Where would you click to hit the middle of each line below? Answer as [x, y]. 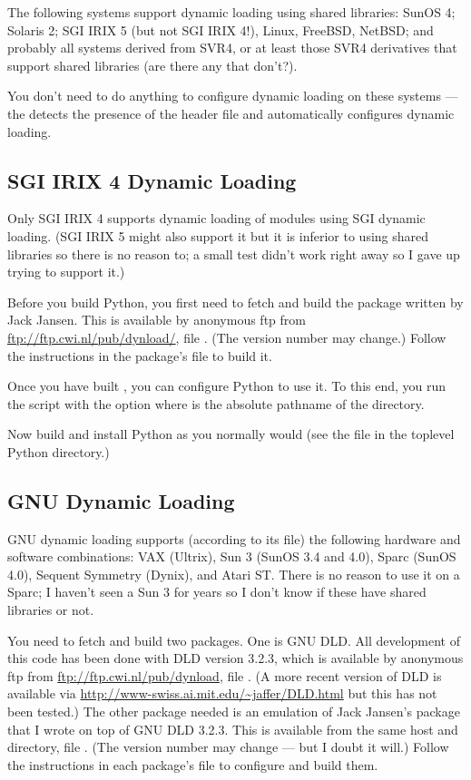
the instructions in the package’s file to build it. [140, 355]
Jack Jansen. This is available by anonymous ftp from [157, 320]
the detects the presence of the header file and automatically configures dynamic [231, 113]
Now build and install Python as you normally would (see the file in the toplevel [231, 434]
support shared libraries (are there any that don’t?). [152, 65]
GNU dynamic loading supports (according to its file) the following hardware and [234, 538]
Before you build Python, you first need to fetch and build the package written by [235, 302]
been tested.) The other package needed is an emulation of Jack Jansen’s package [234, 712]
